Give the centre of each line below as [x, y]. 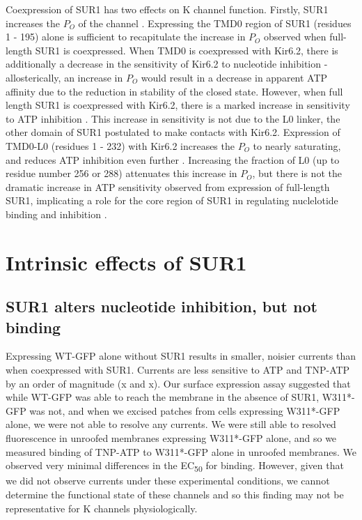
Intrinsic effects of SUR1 [126, 262]
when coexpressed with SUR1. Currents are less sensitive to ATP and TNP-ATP [178, 370]
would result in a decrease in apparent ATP [234, 77]
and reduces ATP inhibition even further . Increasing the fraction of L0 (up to [173, 159]
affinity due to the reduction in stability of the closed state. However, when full [174, 91]
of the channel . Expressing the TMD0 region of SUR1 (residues [215, 23]
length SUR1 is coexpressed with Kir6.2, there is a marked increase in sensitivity [178, 105]
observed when [295, 37]
